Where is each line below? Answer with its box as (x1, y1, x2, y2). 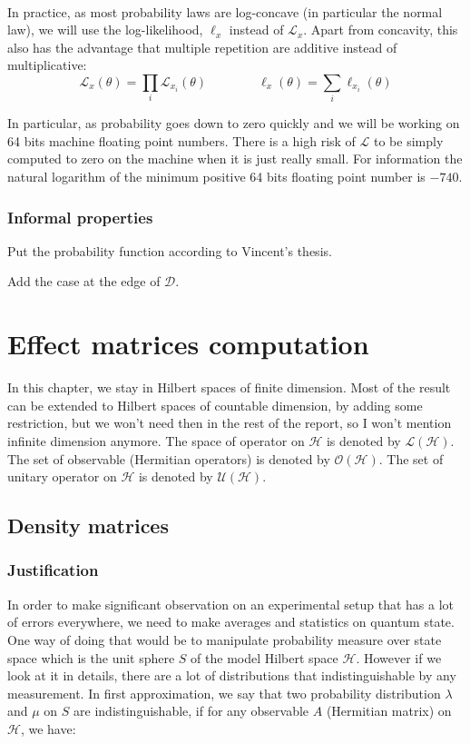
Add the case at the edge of (7, 272, 161, 291)
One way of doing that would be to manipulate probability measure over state (7, 630, 442, 649)
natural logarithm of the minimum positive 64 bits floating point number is (7, 167, 426, 186)
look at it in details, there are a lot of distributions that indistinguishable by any (7, 666, 456, 685)
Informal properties (7, 205, 153, 228)
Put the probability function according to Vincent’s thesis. (7, 241, 332, 260)
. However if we (356, 648, 442, 667)
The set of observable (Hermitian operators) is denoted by (7, 449, 330, 468)
